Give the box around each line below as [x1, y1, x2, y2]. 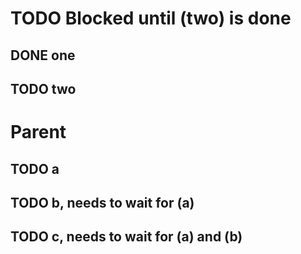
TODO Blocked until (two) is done [10, 7, 292, 30]
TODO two [10, 80, 77, 97]
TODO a [10, 160, 60, 177]
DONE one [10, 47, 76, 64]
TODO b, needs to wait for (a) [10, 194, 195, 211]
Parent [10, 121, 67, 144]
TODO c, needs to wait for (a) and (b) [10, 228, 243, 246]
